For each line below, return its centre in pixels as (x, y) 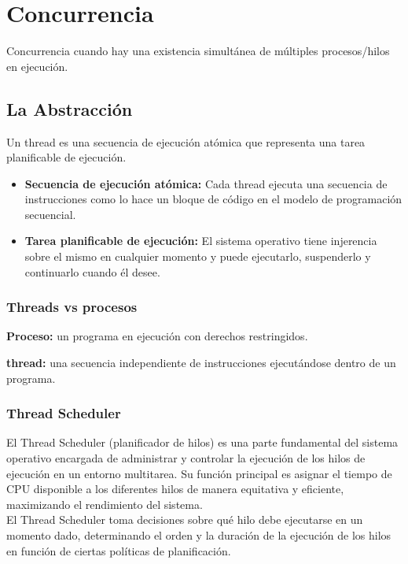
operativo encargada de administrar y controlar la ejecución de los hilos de (186, 458)
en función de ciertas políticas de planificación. (119, 550)
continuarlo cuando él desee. (92, 271)
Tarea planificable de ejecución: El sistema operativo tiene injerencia (201, 241)
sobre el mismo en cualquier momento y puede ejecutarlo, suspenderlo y (198, 256)
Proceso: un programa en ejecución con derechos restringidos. (157, 336)
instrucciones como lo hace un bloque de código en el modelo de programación (213, 199)
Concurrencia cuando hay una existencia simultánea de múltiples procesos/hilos (198, 51)
